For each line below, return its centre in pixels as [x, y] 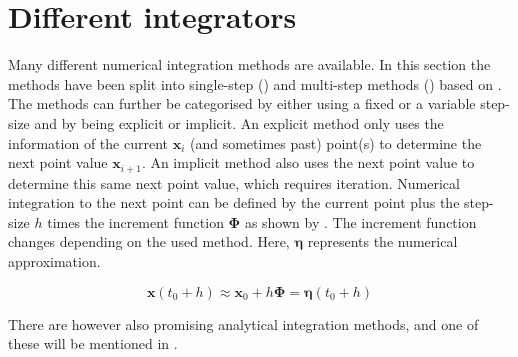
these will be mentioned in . [93, 343]
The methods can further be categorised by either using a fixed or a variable [242, 103]
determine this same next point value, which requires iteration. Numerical [234, 182]
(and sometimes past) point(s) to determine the [335, 142]
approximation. [54, 260]
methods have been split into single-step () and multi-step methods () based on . [255, 83]
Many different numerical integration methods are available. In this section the [249, 64]
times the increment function [135, 221]
